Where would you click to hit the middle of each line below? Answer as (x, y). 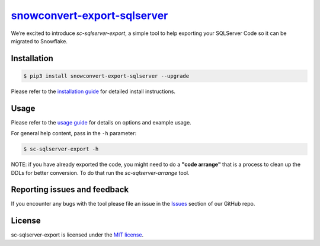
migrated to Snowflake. (39, 41)
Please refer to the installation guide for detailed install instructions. (93, 91)
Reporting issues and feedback (70, 190)
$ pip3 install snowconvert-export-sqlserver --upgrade (106, 76)
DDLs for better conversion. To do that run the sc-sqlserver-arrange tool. (100, 172)
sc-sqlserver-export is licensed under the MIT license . (77, 235)
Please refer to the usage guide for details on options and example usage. (101, 122)
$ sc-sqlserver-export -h (61, 149)
